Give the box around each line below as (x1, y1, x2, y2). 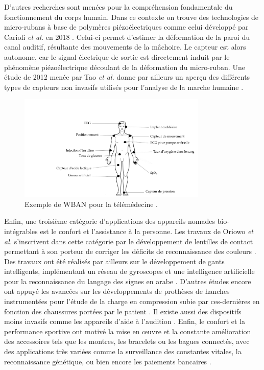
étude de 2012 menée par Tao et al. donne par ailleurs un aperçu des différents (4, 72, 250, 82)
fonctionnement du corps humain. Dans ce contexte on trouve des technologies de (4, 11, 258, 22)
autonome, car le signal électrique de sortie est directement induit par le (4, 51, 230, 62)
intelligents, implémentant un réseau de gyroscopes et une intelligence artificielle (4, 266, 255, 276)
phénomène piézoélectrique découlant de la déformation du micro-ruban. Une (4, 61, 245, 72)
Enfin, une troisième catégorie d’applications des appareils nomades (4, 216, 215, 226)
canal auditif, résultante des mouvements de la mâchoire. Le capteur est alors (4, 41, 246, 52)
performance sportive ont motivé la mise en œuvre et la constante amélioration (4, 326, 251, 336)
